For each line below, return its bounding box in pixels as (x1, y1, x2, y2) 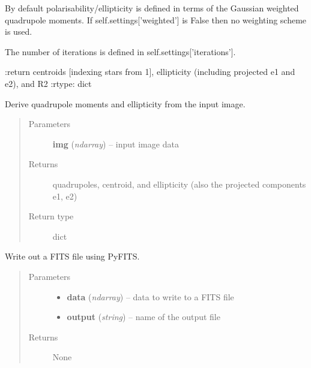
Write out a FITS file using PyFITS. (5, 250, 140, 263)
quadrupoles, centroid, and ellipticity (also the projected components (52, 177, 306, 190)
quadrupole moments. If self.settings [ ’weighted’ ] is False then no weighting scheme (5, 13, 307, 26)
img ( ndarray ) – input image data (52, 137, 179, 150)
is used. (5, 25, 32, 38)
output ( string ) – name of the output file (67, 310, 220, 323)
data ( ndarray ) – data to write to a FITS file (67, 290, 234, 303)
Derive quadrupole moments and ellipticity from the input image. (5, 97, 246, 110)
